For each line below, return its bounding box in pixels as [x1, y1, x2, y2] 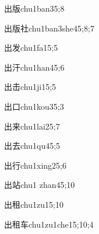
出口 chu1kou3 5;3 [4, 100, 64, 112]
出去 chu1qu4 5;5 [4, 139, 61, 152]
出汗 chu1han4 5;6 [4, 61, 65, 73]
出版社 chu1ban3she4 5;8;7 [4, 22, 94, 34]
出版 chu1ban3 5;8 [4, 2, 65, 14]
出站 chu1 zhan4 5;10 [4, 179, 75, 191]
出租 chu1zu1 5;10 [4, 198, 63, 210]
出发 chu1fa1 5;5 [4, 41, 58, 54]
